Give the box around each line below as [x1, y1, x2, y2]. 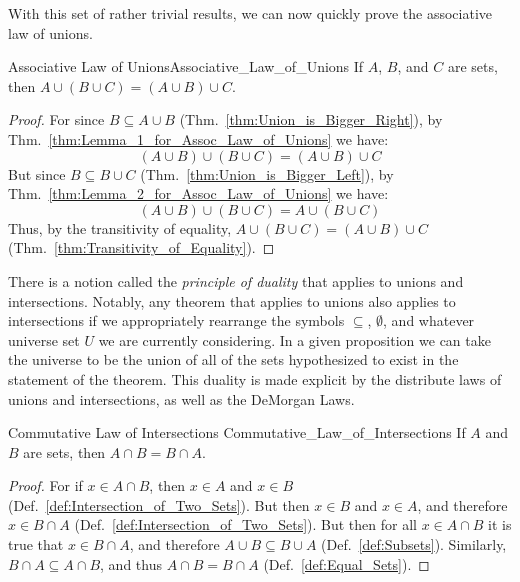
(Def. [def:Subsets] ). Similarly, [321, 534, 507, 555]
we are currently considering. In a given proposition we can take [98, 329, 491, 350]
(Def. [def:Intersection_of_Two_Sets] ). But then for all [74, 514, 417, 535]
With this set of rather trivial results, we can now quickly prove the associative [8, 3, 493, 23]
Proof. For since [8, 109, 105, 130]
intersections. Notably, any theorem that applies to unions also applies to [8, 290, 456, 311]
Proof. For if [8, 475, 83, 496]
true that [8, 534, 64, 555]
